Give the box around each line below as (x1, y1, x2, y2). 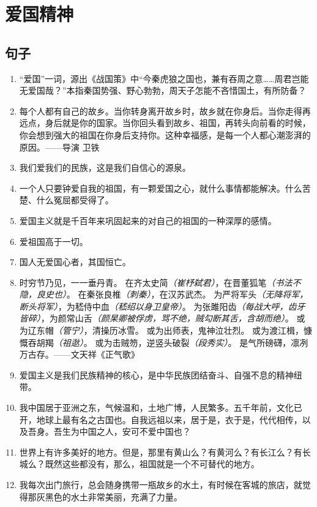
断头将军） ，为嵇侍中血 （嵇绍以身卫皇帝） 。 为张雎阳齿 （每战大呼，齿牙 (19, 299, 305, 312)
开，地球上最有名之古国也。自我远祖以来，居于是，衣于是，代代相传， (19, 413, 302, 426)
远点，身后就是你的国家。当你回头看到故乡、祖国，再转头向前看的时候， (19, 116, 311, 129)
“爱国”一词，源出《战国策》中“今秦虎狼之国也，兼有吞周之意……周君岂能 (19, 72, 309, 85)
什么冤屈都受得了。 (36, 193, 114, 206)
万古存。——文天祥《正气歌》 (19, 348, 140, 361)
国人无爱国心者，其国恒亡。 (19, 255, 131, 268)
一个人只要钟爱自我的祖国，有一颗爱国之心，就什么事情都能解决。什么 (19, 181, 302, 194)
